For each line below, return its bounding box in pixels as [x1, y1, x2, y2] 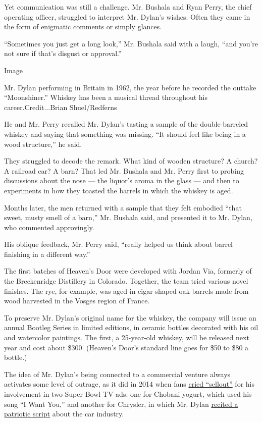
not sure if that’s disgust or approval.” [4, 48, 122, 59]
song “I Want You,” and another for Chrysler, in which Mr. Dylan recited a [4, 398, 238, 409]
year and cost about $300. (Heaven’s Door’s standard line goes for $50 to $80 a [4, 342, 249, 352]
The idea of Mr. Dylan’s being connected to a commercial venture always [4, 368, 231, 379]
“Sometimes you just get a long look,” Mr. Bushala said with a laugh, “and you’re [4, 38, 258, 48]
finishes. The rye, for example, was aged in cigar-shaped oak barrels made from [4, 285, 249, 296]
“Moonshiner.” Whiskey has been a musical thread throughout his [4, 92, 208, 102]
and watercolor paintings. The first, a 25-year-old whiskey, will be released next [4, 332, 249, 343]
